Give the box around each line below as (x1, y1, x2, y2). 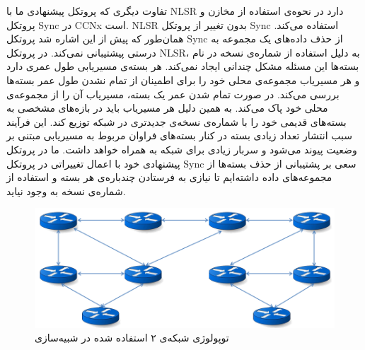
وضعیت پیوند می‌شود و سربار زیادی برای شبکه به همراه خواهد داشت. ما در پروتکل (6, 141, 357, 156)
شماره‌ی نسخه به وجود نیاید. (6, 183, 126, 198)
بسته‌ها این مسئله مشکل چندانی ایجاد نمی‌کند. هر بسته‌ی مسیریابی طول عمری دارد (6, 59, 359, 74)
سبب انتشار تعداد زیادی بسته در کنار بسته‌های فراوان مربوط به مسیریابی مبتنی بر (6, 128, 352, 143)
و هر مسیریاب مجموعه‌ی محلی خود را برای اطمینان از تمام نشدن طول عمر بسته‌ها (6, 72, 360, 87)
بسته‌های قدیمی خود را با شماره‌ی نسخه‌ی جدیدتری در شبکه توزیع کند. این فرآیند (6, 114, 347, 129)
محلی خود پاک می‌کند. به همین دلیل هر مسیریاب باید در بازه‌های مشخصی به (6, 100, 328, 115)
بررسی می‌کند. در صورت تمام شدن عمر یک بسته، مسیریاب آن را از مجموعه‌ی (6, 86, 340, 101)
